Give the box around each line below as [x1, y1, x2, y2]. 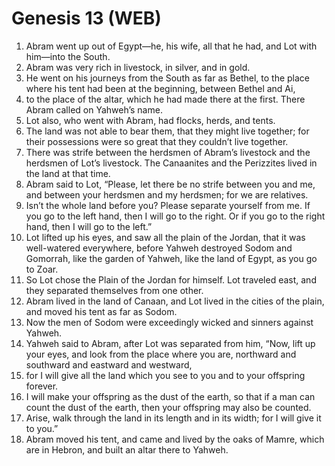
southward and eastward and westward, [25, 358, 193, 371]
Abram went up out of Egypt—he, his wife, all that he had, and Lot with [25, 40, 318, 52]
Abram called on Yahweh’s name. [25, 103, 163, 116]
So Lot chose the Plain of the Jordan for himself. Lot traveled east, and [25, 273, 317, 286]
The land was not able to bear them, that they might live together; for [25, 125, 310, 137]
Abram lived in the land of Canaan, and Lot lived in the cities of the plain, [25, 295, 325, 307]
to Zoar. [25, 263, 59, 275]
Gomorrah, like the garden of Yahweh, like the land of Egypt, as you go [25, 252, 318, 264]
